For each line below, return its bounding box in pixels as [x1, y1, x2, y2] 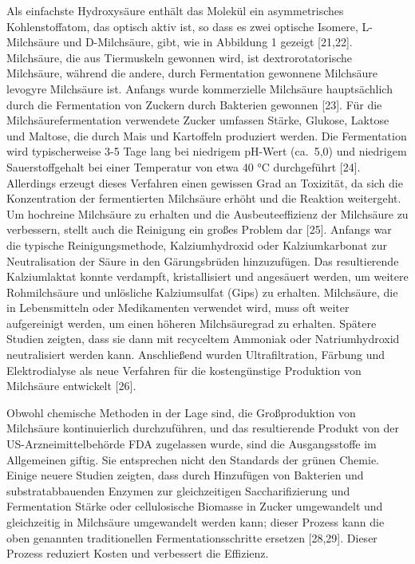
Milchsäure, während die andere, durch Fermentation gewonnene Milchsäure [6, 65, 377, 81]
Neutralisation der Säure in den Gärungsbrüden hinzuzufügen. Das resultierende [6, 252, 399, 269]
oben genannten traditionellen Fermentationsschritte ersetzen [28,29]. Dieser [6, 529, 377, 546]
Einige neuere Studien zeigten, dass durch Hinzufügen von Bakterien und [6, 467, 364, 483]
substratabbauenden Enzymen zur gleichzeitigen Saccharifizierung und [6, 482, 350, 499]
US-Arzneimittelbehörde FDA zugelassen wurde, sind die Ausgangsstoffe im [6, 436, 377, 452]
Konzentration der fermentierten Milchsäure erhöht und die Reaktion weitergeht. [6, 190, 401, 207]
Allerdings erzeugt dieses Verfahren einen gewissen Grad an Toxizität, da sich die [6, 174, 403, 191]
